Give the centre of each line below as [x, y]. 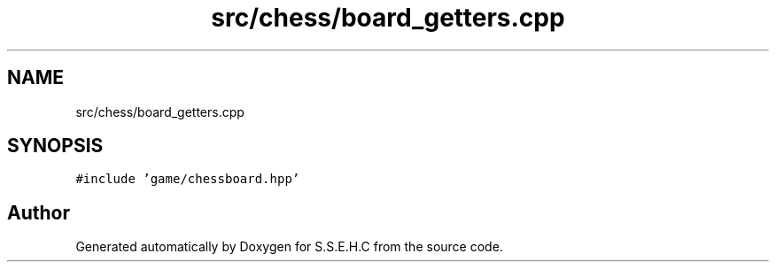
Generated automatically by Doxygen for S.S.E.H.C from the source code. [289, 247]
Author [39, 212]
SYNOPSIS [55, 146]
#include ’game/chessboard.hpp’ [188, 179]
